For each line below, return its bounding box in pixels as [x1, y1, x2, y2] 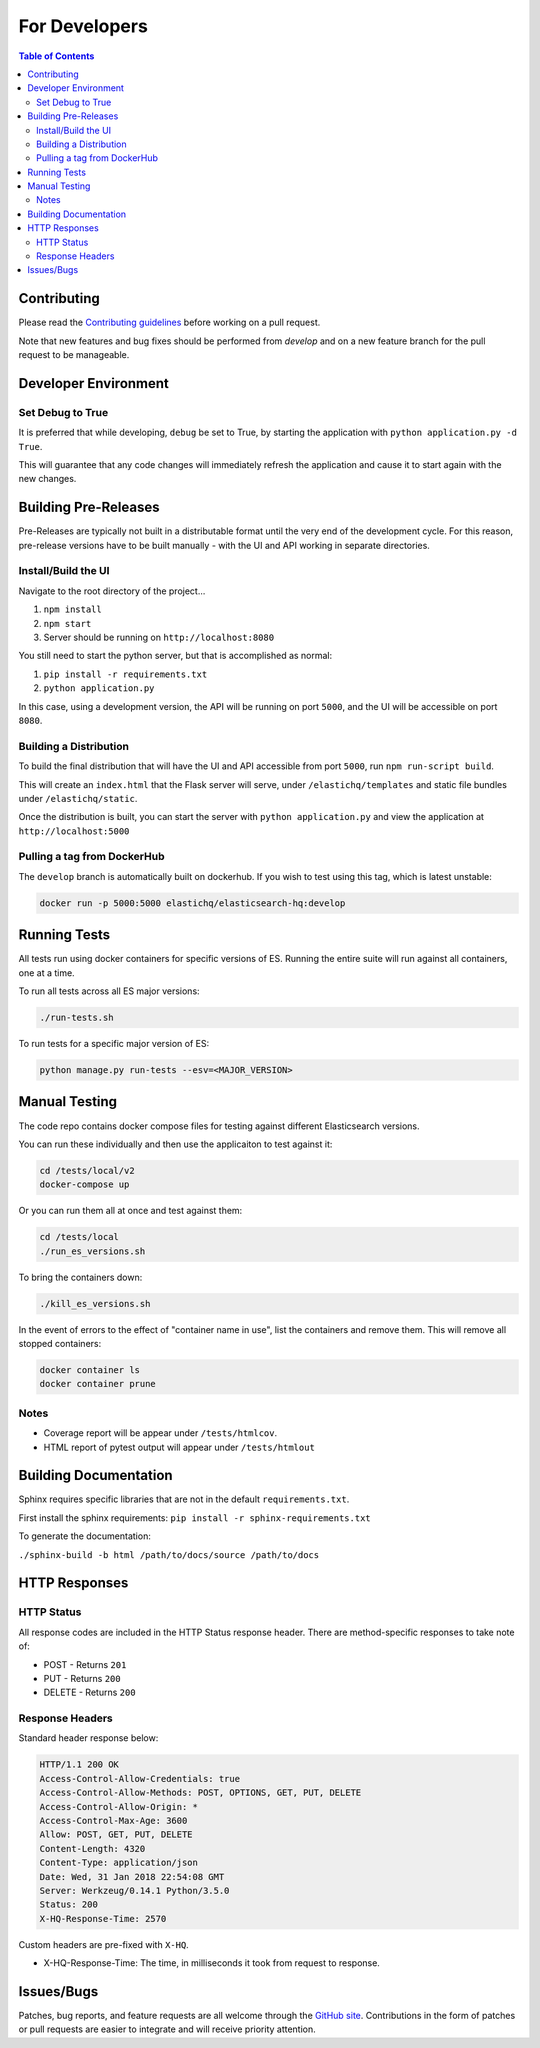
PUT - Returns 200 [43, 1672, 121, 1684]
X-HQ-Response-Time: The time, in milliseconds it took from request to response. [43, 1957, 380, 1969]
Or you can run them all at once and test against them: [18, 1205, 243, 1217]
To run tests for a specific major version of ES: [18, 1038, 210, 1050]
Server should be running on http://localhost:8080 [43, 631, 275, 644]
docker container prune [39, 1378, 157, 1390]
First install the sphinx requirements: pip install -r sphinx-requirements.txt [18, 1511, 372, 1524]
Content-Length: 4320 [39, 1843, 146, 1854]
